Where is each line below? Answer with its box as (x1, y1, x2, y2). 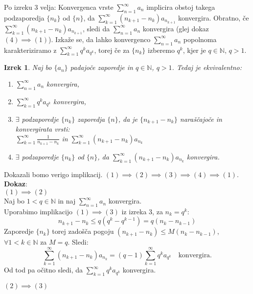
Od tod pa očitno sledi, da (4, 265, 83, 275)
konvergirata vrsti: (15, 124, 70, 134)
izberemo (148, 45, 175, 55)
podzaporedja (4, 12, 45, 23)
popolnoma (183, 34, 217, 44)
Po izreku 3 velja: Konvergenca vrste (4, 2, 114, 12)
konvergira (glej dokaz (142, 23, 209, 33)
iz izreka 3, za (121, 206, 163, 216)
